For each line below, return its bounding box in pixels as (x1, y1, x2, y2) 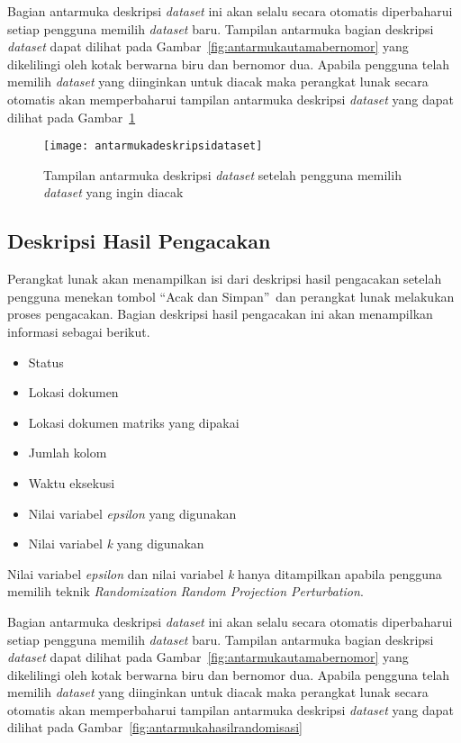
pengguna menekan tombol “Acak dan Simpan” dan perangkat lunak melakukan (7, 286, 455, 305)
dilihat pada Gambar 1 (7, 107, 136, 126)
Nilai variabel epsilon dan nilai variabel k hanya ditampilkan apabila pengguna (7, 564, 442, 583)
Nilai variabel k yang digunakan (28, 534, 204, 553)
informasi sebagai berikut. (7, 322, 150, 340)
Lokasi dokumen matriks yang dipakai (28, 412, 240, 431)
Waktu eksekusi (28, 473, 115, 492)
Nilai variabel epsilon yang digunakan (28, 503, 237, 522)
